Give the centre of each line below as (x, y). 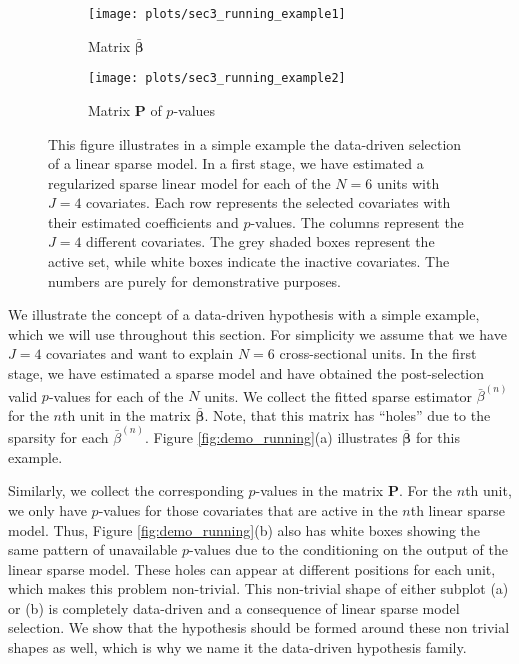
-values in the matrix (319, 490)
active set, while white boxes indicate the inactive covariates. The (249, 261)
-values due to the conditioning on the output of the (348, 549)
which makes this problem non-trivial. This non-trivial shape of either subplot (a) (258, 588)
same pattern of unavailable (93, 549)
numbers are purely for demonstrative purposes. (195, 280)
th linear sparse (458, 509)
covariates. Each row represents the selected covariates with (268, 202)
